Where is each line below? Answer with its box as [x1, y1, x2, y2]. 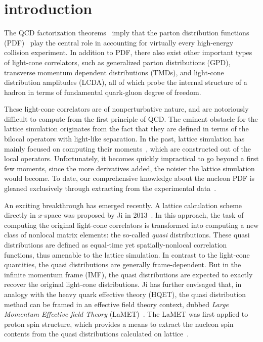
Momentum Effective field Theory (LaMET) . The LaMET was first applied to [4, 309, 248, 319]
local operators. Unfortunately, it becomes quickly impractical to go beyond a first [4, 153, 259, 164]
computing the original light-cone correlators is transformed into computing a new [4, 219, 259, 230]
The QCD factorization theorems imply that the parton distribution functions [4, 27, 249, 38]
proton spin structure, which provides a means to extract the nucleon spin [4, 318, 234, 329]
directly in [4, 210, 36, 220]
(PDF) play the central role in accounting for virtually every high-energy [4, 37, 234, 47]
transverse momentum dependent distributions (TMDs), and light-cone [4, 67, 224, 77]
